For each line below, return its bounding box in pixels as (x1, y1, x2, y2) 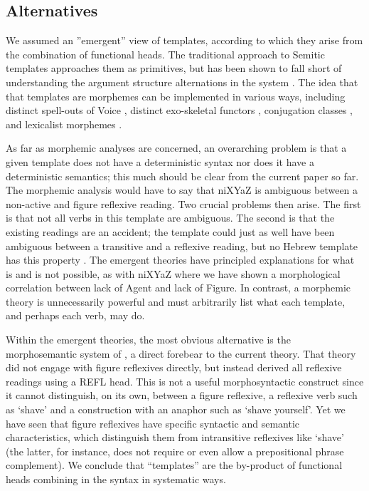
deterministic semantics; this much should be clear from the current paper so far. (6, 168, 359, 183)
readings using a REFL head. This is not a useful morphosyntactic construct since (6, 373, 364, 388)
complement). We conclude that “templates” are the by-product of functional (6, 458, 343, 472)
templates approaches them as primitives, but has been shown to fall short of (6, 61, 342, 76)
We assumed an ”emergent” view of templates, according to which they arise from (6, 33, 363, 48)
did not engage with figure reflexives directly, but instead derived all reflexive (6, 360, 342, 375)
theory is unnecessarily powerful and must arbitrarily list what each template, (6, 294, 346, 309)
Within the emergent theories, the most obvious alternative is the (6, 332, 291, 347)
